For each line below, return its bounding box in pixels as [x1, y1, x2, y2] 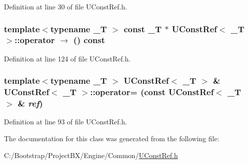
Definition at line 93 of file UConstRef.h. [4, 116, 127, 127]
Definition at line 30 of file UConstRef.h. [4, 1, 127, 11]
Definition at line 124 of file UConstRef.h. [4, 53, 131, 63]
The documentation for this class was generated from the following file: [4, 133, 219, 143]
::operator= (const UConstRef [90, 86, 214, 98]
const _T [123, 22, 162, 35]
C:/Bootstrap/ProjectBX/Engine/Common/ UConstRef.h [4, 150, 178, 160]
